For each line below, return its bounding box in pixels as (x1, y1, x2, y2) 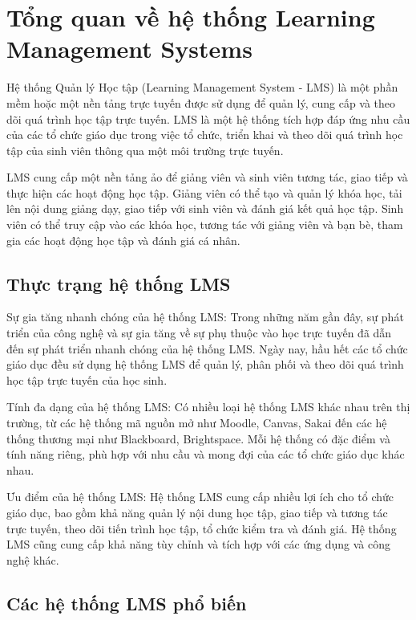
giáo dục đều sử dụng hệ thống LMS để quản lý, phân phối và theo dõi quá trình (6, 356, 404, 373)
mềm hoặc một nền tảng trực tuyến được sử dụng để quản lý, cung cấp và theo (6, 94, 396, 111)
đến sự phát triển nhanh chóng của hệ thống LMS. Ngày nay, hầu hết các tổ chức (6, 340, 408, 357)
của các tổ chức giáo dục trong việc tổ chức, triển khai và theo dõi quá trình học (6, 126, 403, 143)
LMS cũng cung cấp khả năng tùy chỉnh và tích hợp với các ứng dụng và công (6, 536, 390, 553)
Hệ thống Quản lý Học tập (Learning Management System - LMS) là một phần (6, 79, 398, 96)
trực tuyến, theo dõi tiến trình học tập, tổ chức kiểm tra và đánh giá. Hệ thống (6, 520, 397, 536)
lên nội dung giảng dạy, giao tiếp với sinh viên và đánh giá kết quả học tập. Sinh (6, 200, 404, 217)
